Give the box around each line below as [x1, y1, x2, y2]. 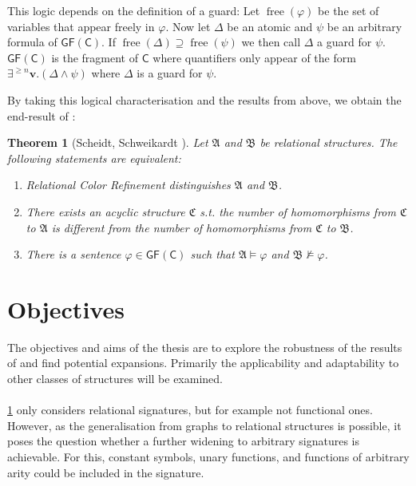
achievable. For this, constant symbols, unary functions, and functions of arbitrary [7, 448, 410, 464]
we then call [241, 34, 301, 50]
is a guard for [137, 65, 203, 81]
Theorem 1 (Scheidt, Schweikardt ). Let [7, 134, 208, 151]
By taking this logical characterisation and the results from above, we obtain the [7, 91, 402, 108]
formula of [7, 34, 57, 50]
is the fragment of [51, 49, 139, 65]
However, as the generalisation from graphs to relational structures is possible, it [7, 417, 402, 433]
